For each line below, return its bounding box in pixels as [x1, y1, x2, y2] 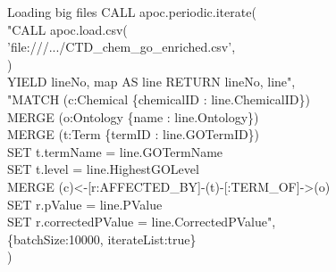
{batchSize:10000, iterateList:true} [7, 229, 197, 248]
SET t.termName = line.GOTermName [7, 142, 223, 161]
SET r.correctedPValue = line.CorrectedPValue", [7, 212, 276, 231]
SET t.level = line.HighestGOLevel [7, 160, 199, 178]
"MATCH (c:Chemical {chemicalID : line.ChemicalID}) [7, 89, 310, 108]
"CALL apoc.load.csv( [7, 20, 128, 38]
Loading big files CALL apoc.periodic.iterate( [7, 3, 256, 21]
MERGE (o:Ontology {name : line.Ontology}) [7, 107, 259, 126]
